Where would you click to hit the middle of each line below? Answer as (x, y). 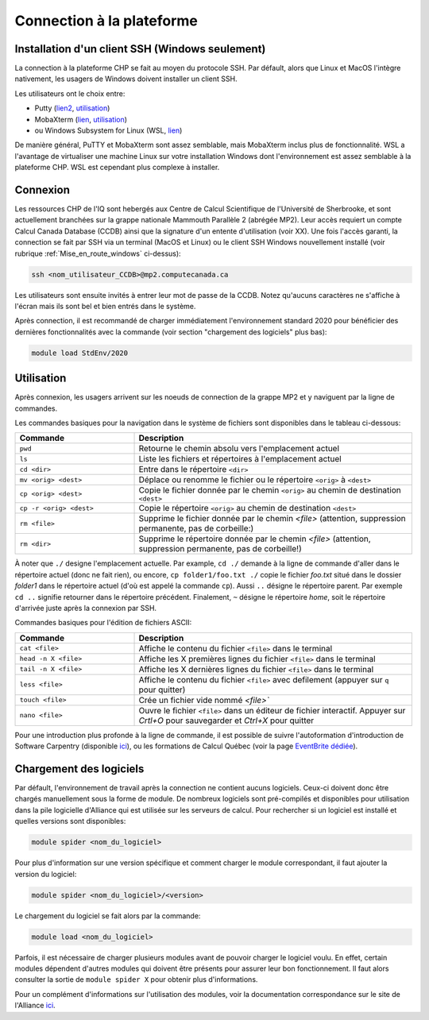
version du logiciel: (46, 874)
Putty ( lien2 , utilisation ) (72, 108)
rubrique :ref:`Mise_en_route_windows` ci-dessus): (98, 253)
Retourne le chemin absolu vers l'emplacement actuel (239, 449)
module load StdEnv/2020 (80, 353)
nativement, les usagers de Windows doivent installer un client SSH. (126, 79)
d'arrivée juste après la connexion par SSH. (86, 609)
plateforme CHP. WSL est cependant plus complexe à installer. (117, 168)
